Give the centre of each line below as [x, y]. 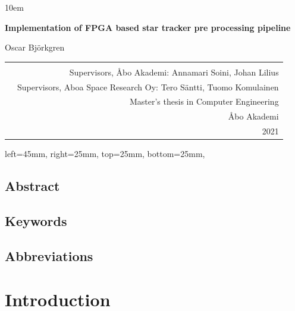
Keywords [36, 221]
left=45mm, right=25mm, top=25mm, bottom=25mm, [105, 154]
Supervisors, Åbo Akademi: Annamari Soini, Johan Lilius [174, 72]
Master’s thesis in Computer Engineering [204, 101]
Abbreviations [49, 255]
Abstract [32, 186]
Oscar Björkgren [35, 47]
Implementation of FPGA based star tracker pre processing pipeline [148, 27]
